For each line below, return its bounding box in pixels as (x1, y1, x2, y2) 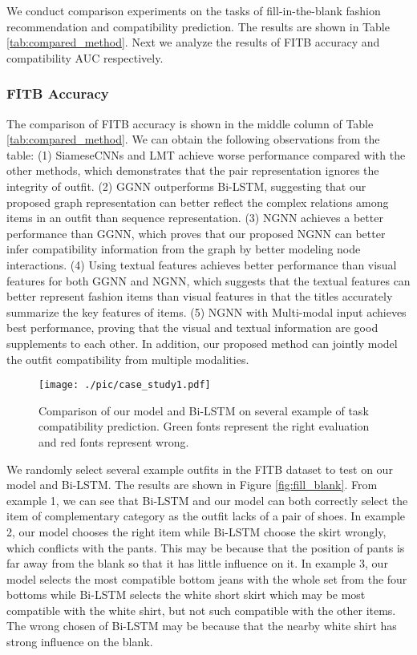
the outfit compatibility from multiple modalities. (6, 350, 249, 367)
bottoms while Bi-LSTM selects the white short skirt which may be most (6, 586, 366, 603)
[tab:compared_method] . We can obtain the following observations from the (6, 131, 380, 148)
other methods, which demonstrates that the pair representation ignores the (6, 162, 379, 179)
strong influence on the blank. (6, 633, 153, 650)
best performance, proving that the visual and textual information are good (6, 319, 379, 336)
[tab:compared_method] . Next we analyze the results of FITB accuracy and (6, 34, 380, 51)
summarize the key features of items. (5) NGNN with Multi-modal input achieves (6, 303, 407, 320)
